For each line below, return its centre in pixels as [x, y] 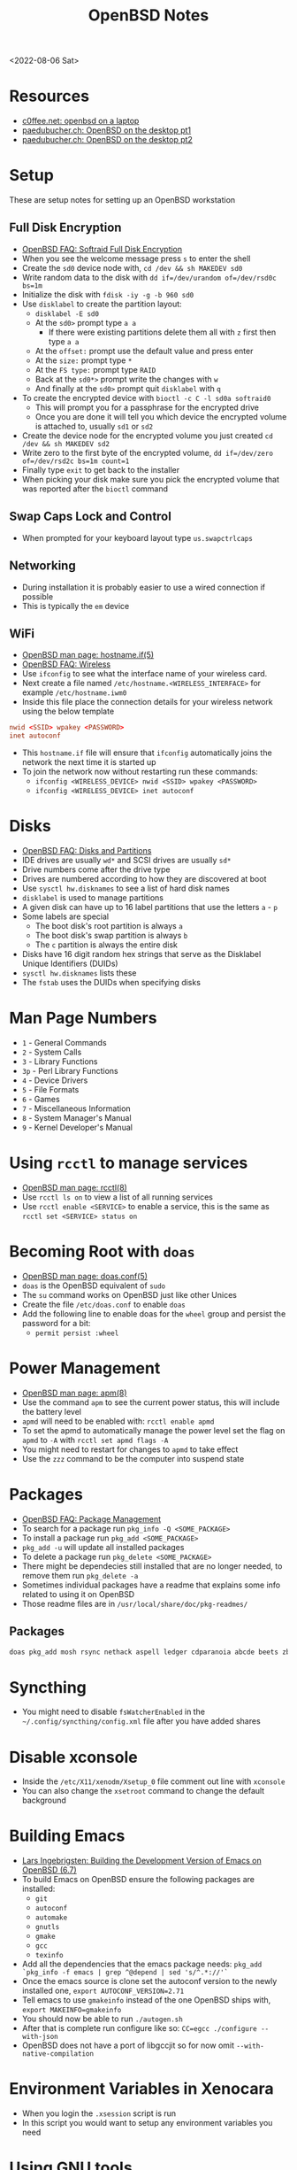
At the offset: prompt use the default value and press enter [144, 351]
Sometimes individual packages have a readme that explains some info [151, 1585]
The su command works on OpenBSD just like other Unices [129, 1294]
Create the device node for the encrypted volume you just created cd [148, 436]
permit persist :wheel [77, 1333]
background [44, 1800]
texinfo [49, 1956]
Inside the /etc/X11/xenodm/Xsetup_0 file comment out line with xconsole [153, 1781]
